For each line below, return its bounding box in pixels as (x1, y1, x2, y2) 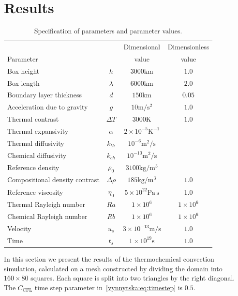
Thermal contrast (7, 114, 59, 124)
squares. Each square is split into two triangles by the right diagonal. (30, 273, 235, 283)
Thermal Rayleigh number (7, 199, 85, 209)
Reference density (7, 162, 59, 172)
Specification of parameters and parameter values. (34, 26, 182, 36)
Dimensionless (167, 41, 209, 51)
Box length (7, 78, 40, 88)
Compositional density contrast (7, 174, 100, 185)
